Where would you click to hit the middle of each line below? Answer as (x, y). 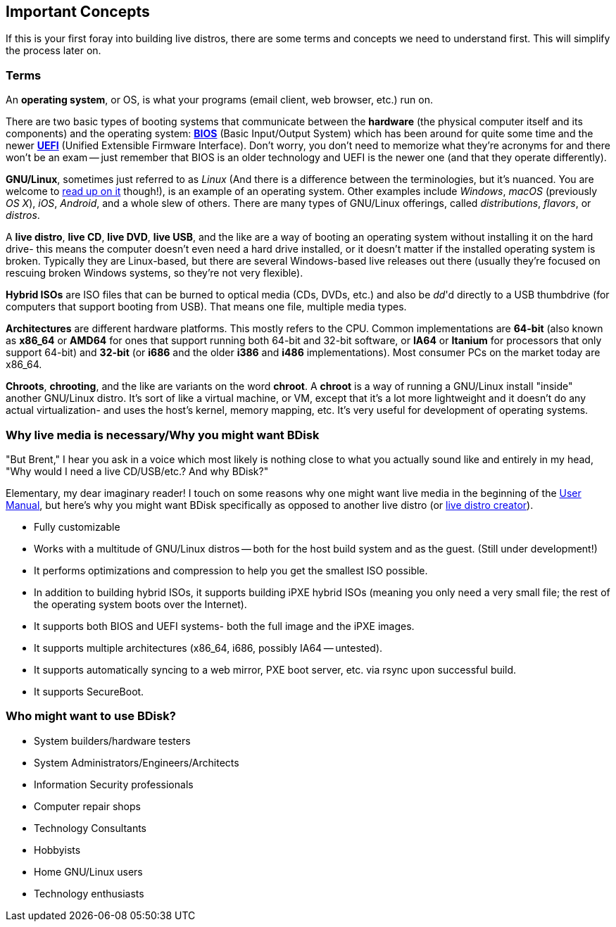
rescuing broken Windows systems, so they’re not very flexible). (155, 273)
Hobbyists (57, 850)
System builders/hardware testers (112, 740)
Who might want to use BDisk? (91, 716)
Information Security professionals (114, 784)
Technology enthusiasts (89, 893)
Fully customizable (77, 526)
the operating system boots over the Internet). (140, 604)
